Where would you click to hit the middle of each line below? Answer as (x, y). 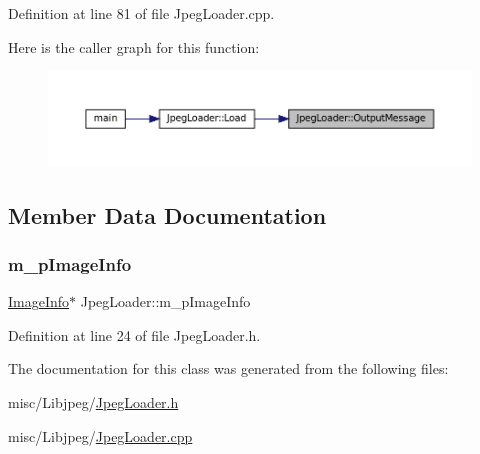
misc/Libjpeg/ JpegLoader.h (93, 402)
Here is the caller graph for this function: (134, 46)
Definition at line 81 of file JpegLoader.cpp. (141, 13)
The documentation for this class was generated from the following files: (228, 368)
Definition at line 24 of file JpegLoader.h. (134, 334)
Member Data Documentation (167, 214)
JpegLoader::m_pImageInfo (165, 301)
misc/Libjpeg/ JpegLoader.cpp (100, 435)
